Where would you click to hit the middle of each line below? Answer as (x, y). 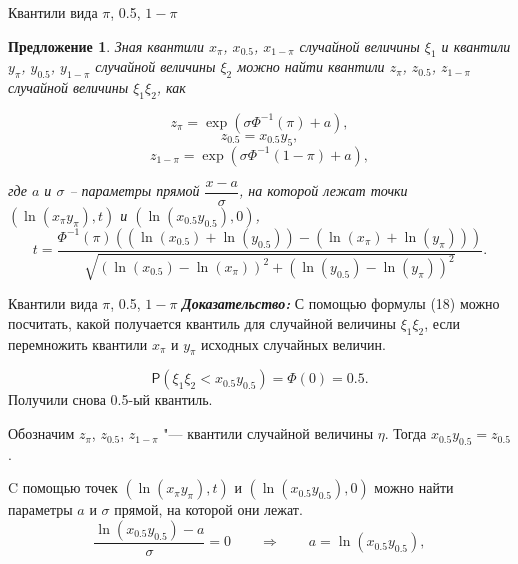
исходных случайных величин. (293, 343)
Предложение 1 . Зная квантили (106, 45)
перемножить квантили (78, 343)
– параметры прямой (134, 190)
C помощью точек (63, 487)
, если (442, 322)
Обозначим (41, 433)
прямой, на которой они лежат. (208, 509)
